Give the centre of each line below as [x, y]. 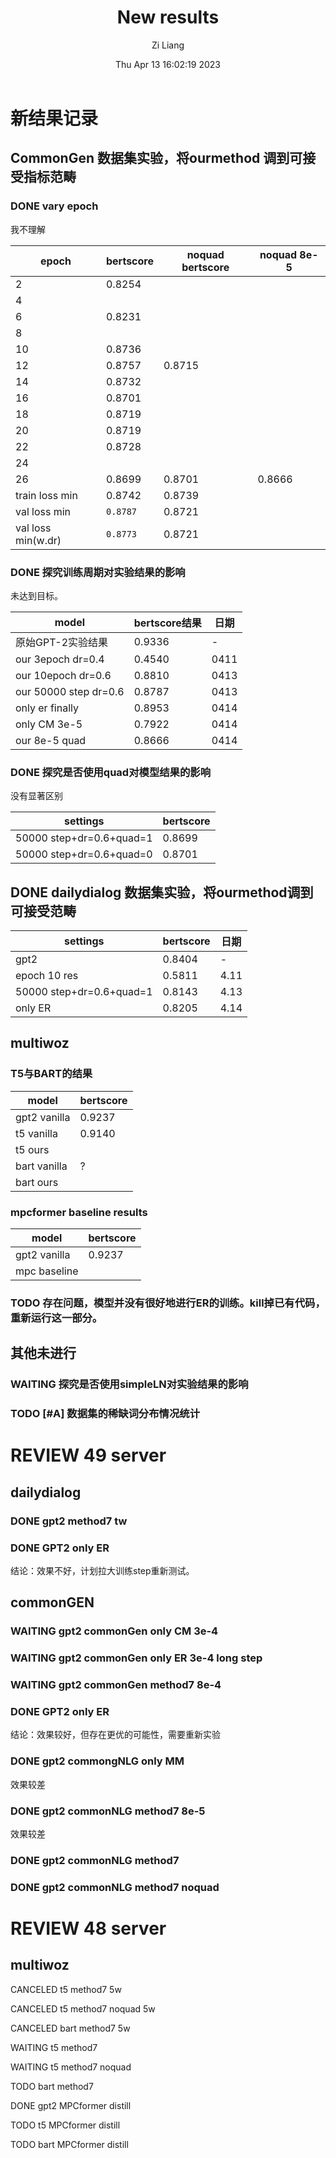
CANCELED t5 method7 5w [66, 1989]
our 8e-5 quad [51, 740]
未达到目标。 [36, 595]
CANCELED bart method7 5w [70, 2028]
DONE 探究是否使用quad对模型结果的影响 [111, 772]
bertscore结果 [167, 623]
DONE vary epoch [54, 206]
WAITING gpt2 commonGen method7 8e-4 [116, 1685]
